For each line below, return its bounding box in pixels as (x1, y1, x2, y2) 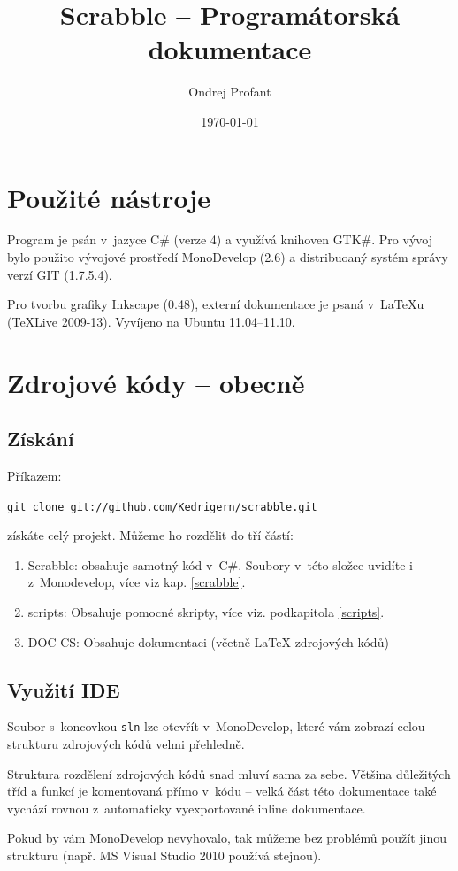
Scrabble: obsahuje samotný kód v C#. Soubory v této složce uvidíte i (27, 555, 413, 574)
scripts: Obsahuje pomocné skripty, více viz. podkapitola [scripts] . (27, 603, 385, 621)
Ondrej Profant (188, 82, 271, 101)
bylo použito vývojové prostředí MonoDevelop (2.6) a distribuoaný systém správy (7, 248, 448, 266)
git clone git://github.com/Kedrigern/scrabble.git (7, 500, 317, 513)
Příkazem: (7, 466, 62, 484)
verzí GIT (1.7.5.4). (7, 265, 112, 283)
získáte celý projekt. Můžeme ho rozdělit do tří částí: (7, 526, 294, 544)
